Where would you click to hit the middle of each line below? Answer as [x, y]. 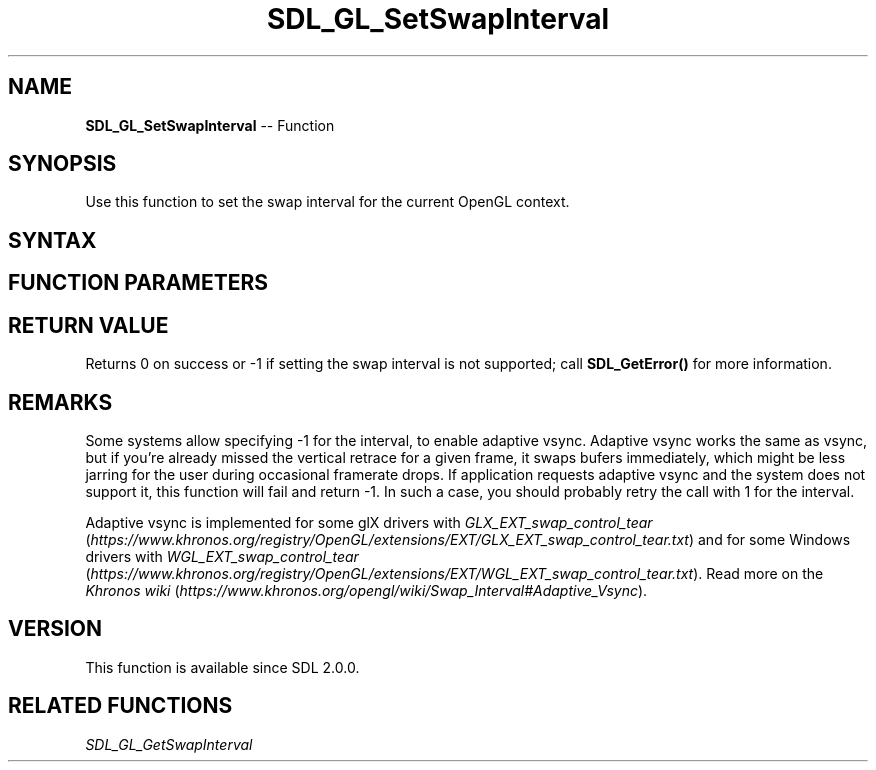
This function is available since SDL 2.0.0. [222, 667]
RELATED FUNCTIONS [120, 706]
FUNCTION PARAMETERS [138, 283]
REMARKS [60, 402]
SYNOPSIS [62, 164]
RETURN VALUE [88, 325]
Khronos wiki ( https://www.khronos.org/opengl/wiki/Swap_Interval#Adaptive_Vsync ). [366, 590]
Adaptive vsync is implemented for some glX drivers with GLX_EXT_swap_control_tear [369, 522]
